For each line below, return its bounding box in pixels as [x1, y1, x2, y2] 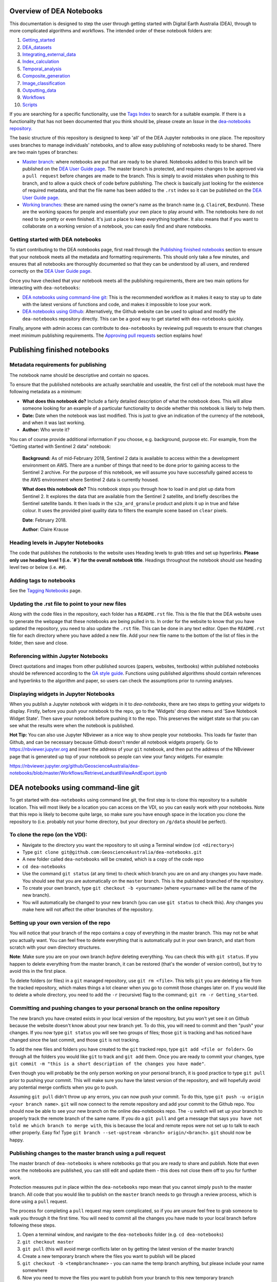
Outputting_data [22, 87, 56, 93]
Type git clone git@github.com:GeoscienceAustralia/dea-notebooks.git [22, 849, 202, 855]
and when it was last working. [22, 419, 86, 426]
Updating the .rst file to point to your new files [9, 600, 127, 607]
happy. [9, 1136, 24, 1143]
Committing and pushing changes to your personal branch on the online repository [9, 1005, 220, 1012]
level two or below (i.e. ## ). [9, 564, 67, 570]
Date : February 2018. [22, 517, 67, 523]
